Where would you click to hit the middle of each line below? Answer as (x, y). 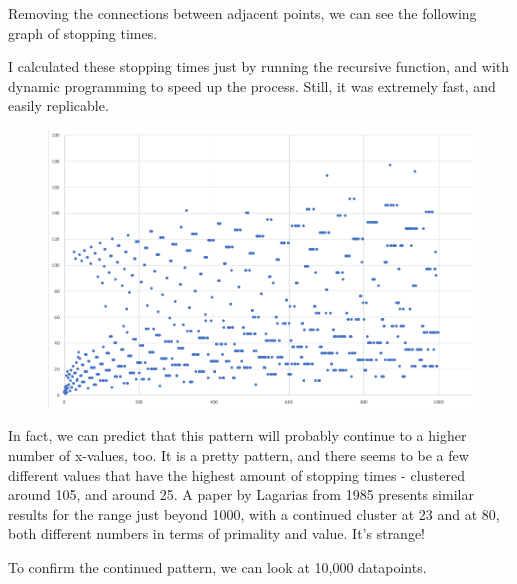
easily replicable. (58, 105)
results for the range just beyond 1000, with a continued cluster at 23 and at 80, (254, 513)
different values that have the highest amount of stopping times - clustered (236, 474)
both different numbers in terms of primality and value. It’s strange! (217, 533)
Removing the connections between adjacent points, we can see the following (242, 13)
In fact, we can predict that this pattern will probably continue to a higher (237, 435)
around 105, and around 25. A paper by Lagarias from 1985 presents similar (241, 494)
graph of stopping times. (83, 32)
